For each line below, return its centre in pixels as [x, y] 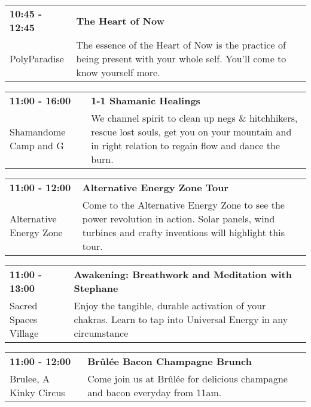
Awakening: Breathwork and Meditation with [183, 274]
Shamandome [38, 132]
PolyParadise [37, 58]
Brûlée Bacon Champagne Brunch [170, 361]
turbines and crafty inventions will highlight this [183, 232]
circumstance [101, 333]
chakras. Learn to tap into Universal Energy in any [181, 319]
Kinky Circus [37, 392]
